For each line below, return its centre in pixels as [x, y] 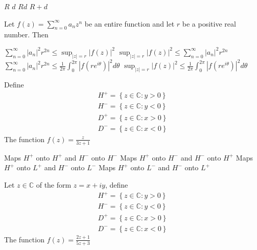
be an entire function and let [130, 23]
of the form [54, 184]
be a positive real [209, 23]
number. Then [26, 35]
